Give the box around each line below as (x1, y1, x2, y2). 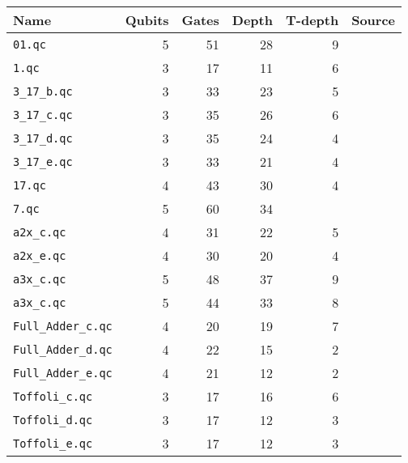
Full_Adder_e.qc (13, 366, 113, 380)
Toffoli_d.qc (13, 413, 93, 427)
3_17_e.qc (13, 155, 73, 168)
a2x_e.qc (13, 248, 66, 262)
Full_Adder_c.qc (13, 319, 113, 333)
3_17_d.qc (13, 131, 73, 145)
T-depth (285, 11, 339, 29)
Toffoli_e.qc (13, 436, 93, 450)
